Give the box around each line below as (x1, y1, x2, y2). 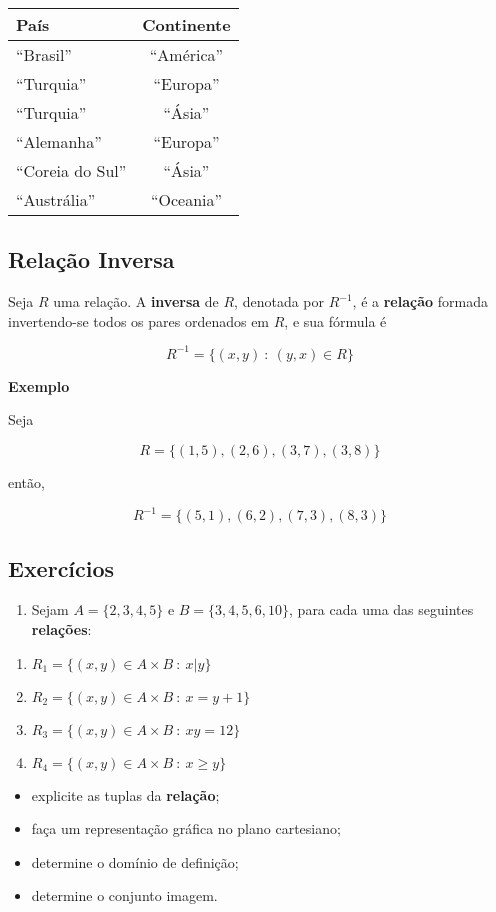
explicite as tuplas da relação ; (31, 784, 220, 805)
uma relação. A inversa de (53, 291, 219, 312)
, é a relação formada (352, 291, 488, 312)
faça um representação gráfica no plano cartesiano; (31, 818, 341, 839)
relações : (31, 618, 92, 639)
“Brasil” (16, 43, 72, 66)
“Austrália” (16, 188, 96, 211)
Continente (142, 13, 231, 36)
